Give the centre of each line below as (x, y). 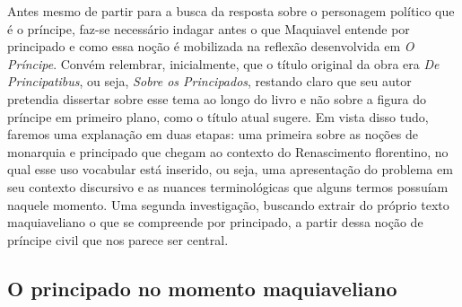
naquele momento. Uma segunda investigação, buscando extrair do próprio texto (228, 204)
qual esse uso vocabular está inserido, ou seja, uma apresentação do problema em (230, 169)
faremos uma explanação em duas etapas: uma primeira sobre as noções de (213, 134)
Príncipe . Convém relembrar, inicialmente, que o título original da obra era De (223, 63)
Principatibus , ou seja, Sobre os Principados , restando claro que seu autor (209, 81)
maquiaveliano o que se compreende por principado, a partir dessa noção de (215, 222)
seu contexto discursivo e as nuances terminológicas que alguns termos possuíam (228, 186)
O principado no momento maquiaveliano (202, 288)
